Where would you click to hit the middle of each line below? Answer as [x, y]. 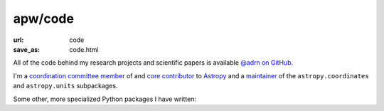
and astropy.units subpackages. [65, 86]
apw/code [44, 18]
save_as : [27, 49]
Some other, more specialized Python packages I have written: [105, 99]
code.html [84, 49]
